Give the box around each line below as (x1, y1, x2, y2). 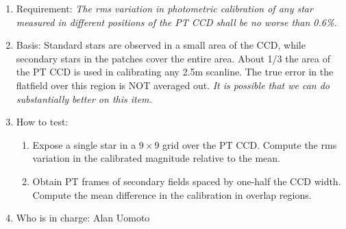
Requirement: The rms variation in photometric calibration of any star (16, 1, 313, 15)
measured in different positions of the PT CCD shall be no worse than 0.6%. (16, 14, 337, 29)
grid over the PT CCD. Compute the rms (162, 137, 337, 152)
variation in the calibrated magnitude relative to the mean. (32, 151, 281, 165)
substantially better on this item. (16, 91, 152, 106)
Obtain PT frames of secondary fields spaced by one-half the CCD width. (32, 173, 341, 188)
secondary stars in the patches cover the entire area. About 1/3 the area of (16, 51, 331, 65)
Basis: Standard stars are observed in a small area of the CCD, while (16, 38, 306, 52)
